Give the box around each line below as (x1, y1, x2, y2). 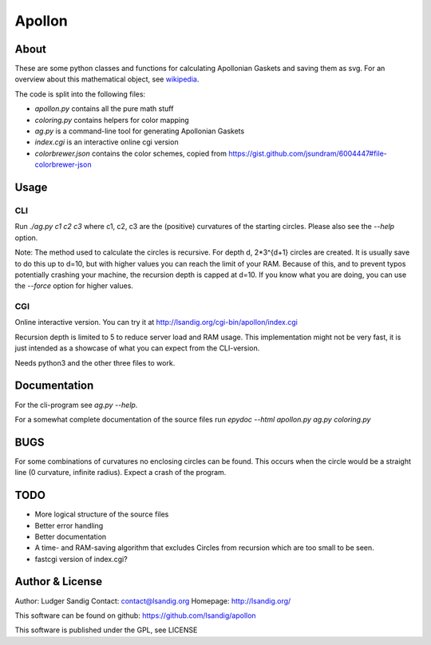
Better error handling (34, 520, 104, 530)
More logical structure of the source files (34, 509, 169, 519)
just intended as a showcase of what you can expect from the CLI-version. (14, 343, 260, 353)
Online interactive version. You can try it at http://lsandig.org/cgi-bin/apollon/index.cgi (14, 318, 299, 327)
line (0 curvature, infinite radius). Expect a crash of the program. (14, 468, 227, 477)
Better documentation (34, 532, 107, 541)
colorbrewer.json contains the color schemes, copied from (34, 148, 227, 158)
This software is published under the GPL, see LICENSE (14, 625, 198, 635)
